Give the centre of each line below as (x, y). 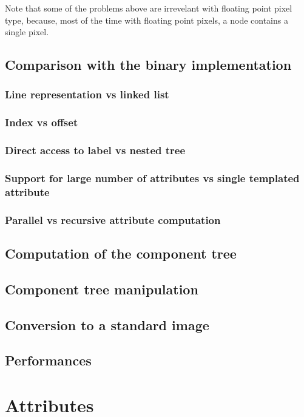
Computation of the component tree (121, 253)
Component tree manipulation (102, 289)
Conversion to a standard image (107, 324)
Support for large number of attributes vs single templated (152, 178)
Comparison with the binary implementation (148, 65)
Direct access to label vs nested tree (95, 150)
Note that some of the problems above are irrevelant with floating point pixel (149, 8)
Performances (48, 360)
